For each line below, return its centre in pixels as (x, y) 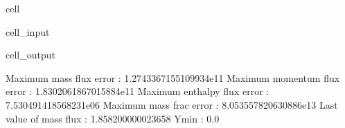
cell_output (30, 55)
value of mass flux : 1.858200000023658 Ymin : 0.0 (113, 118)
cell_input (28, 31)
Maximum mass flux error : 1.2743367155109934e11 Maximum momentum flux (173, 77)
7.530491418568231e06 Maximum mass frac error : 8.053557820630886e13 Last (172, 104)
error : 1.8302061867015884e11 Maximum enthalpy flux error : (138, 91)
